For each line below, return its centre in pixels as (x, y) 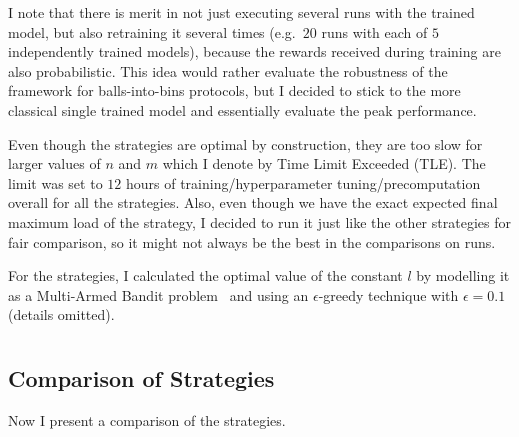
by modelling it (463, 275)
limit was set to (55, 182)
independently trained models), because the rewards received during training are (254, 51)
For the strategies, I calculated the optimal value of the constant (205, 275)
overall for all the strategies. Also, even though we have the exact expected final (253, 202)
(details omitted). (61, 314)
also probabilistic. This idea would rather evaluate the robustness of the (228, 70)
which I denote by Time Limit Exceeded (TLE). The (324, 163)
